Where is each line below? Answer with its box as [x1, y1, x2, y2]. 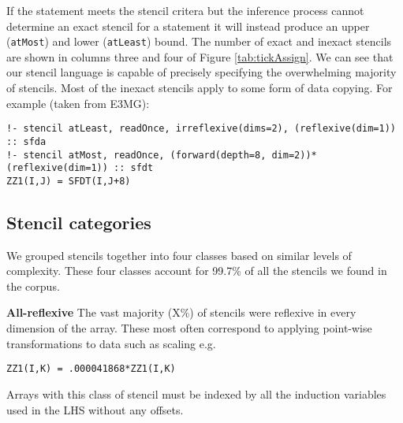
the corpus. [6, 277, 60, 294]
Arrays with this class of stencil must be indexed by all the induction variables [6, 385, 386, 402]
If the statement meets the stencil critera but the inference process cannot [6, 2, 364, 18]
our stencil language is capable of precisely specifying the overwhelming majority [6, 64, 397, 80]
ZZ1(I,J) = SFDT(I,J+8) [6, 175, 131, 187]
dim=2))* [271, 149, 317, 161]
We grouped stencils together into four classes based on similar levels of [6, 247, 352, 263]
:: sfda [6, 135, 47, 147]
